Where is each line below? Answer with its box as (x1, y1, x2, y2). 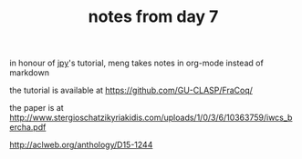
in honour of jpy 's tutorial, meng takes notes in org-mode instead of (9, 57, 265, 69)
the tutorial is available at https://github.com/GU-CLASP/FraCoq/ (9, 84, 254, 96)
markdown (9, 67, 50, 78)
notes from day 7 (88, 6, 219, 27)
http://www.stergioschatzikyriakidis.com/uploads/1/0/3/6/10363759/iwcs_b (9, 112, 293, 124)
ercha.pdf (9, 122, 47, 133)
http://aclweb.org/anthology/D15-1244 (9, 139, 153, 151)
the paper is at (9, 103, 64, 114)
